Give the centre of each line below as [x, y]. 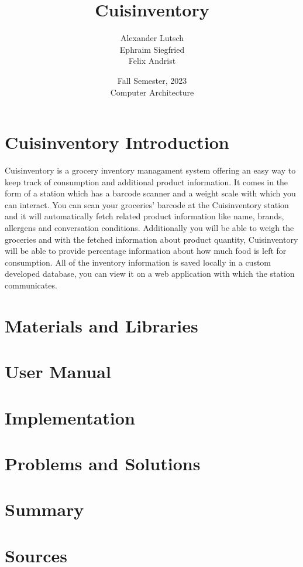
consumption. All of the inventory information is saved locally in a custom [138, 262]
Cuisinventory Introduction [117, 142]
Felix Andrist [152, 61]
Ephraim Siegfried [152, 49]
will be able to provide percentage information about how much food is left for [146, 251]
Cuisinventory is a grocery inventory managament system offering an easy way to [150, 170]
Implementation [70, 417]
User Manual [58, 371]
